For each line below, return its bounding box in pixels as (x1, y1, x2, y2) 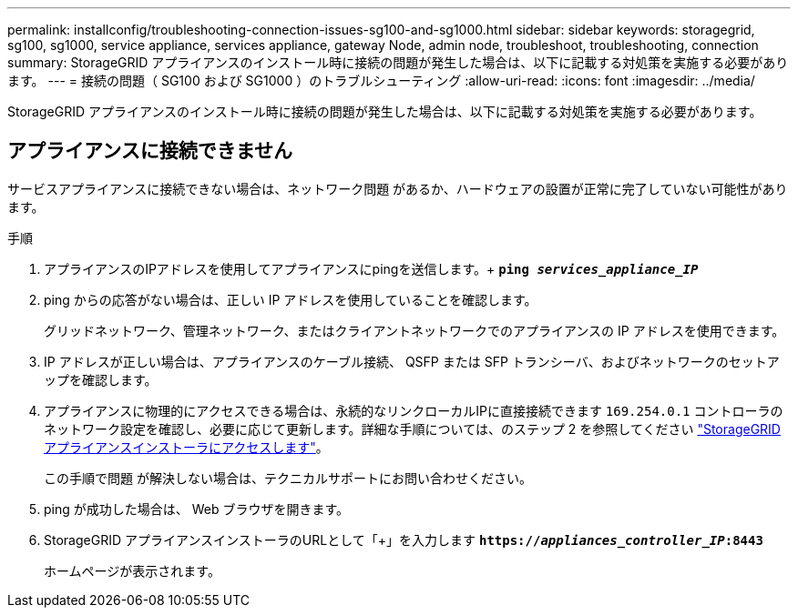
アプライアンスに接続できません (7, 139, 293, 163)
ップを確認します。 (44, 371, 158, 388)
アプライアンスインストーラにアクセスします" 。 (44, 439, 329, 455)
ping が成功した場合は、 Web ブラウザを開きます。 (44, 500, 350, 517)
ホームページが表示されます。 (44, 562, 220, 579)
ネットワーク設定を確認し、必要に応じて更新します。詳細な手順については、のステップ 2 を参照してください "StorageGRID (44, 420, 781, 437)
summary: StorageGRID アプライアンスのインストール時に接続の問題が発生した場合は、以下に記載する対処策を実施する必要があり (7, 55, 789, 70)
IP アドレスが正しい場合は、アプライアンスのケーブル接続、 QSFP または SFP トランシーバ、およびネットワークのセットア (44, 353, 780, 369)
